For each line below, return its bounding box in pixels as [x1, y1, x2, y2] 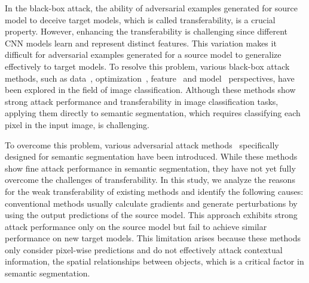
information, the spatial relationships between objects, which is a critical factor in [5, 255, 304, 268]
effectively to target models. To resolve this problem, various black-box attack [5, 60, 290, 72]
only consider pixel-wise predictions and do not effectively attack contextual [5, 243, 283, 256]
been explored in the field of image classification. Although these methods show [5, 83, 296, 96]
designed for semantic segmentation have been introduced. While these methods [5, 150, 298, 163]
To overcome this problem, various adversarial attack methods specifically [5, 138, 279, 151]
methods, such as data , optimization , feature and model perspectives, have [5, 71, 295, 84]
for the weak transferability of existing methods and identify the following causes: [5, 185, 304, 197]
